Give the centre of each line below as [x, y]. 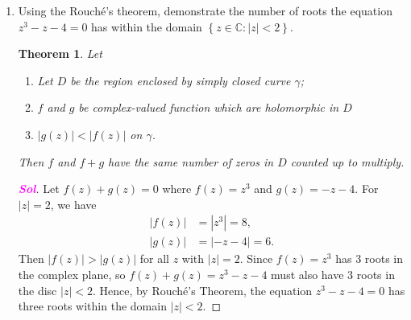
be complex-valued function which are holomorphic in [209, 107]
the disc [37, 290]
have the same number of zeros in [191, 161]
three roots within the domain [92, 306]
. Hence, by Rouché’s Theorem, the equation [202, 290]
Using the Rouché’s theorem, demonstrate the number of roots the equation [205, 10]
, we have [73, 204]
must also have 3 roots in [333, 274]
